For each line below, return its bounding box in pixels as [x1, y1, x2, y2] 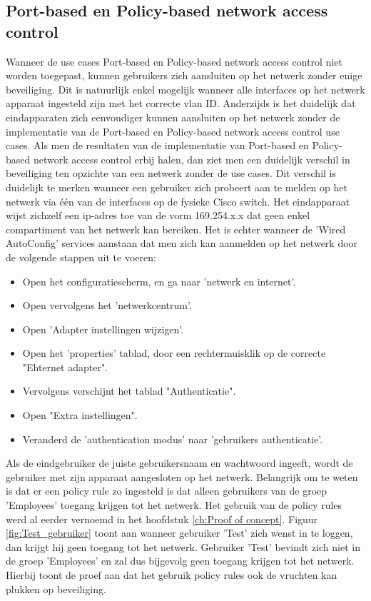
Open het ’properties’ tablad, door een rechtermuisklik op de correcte [22, 345, 326, 360]
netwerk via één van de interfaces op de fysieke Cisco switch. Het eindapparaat [6, 193, 350, 208]
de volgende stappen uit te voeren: [6, 249, 156, 264]
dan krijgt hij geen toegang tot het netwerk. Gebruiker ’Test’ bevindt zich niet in [6, 539, 360, 554]
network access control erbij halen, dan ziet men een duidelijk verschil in [33, 151, 350, 166]
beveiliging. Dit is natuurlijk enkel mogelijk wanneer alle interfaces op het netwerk [6, 81, 365, 96]
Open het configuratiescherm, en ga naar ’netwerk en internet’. [22, 273, 296, 288]
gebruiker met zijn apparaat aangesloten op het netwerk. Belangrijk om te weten [6, 469, 358, 484]
